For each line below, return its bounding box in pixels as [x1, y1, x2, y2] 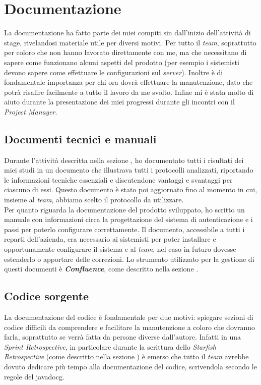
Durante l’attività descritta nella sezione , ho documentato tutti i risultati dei [4, 154, 244, 165]
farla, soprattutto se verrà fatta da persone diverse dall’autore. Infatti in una [4, 332, 241, 342]
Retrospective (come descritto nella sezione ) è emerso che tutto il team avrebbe [4, 351, 249, 362]
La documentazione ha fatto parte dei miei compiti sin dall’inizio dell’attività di [4, 27, 251, 38]
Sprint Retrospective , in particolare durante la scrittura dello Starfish [4, 341, 216, 352]
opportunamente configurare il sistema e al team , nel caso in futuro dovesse [4, 244, 236, 254]
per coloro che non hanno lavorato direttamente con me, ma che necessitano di [4, 47, 247, 58]
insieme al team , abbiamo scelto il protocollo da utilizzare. [4, 194, 184, 205]
